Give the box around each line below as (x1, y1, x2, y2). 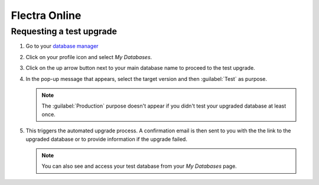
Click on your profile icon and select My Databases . (25, 53, 152, 60)
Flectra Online (11, 9, 82, 22)
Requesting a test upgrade (11, 26, 118, 37)
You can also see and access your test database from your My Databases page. (41, 163, 237, 170)
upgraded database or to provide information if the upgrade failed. (25, 135, 187, 142)
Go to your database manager (25, 43, 99, 50)
